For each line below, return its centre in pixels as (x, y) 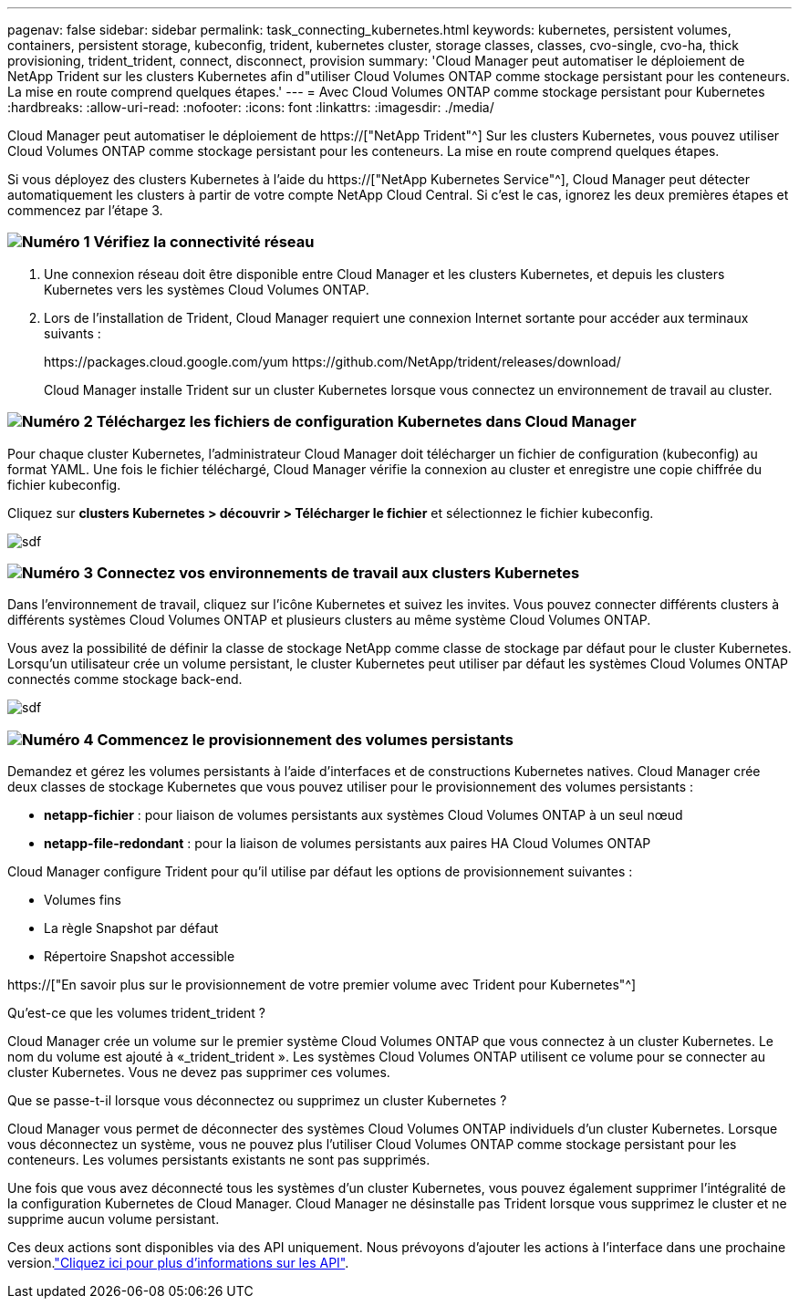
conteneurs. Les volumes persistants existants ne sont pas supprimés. (219, 1160)
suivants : (73, 333)
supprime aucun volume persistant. (114, 1219)
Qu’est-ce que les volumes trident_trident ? (137, 1013)
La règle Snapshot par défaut (131, 928)
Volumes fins (83, 900)
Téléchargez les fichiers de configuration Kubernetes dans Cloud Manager (366, 422)
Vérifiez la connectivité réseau (204, 242)
